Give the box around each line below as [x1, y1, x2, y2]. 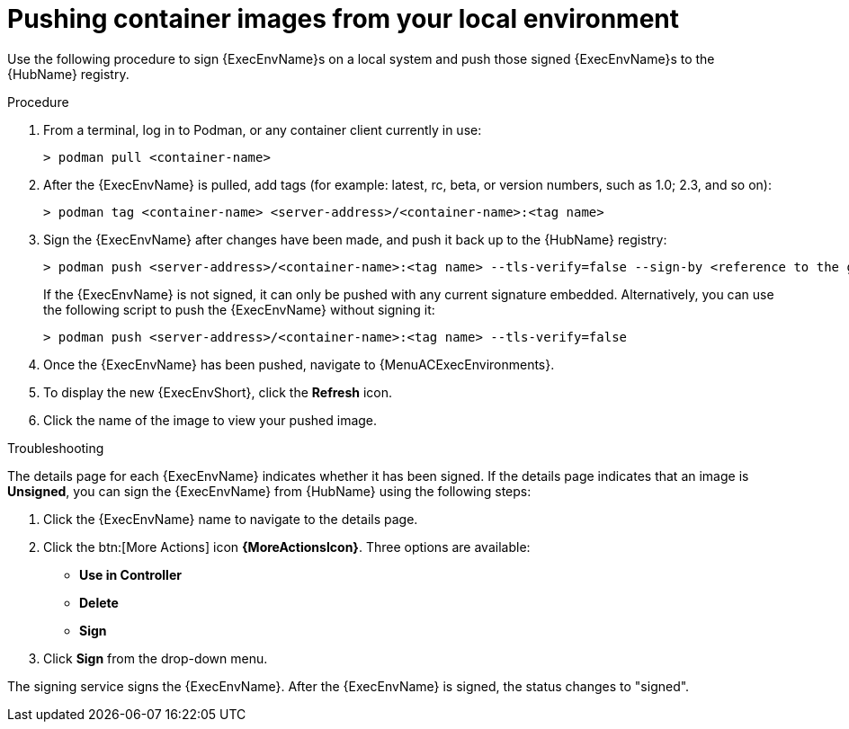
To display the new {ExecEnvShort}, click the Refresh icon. [43, 384, 393, 400]
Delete [79, 594, 119, 610]
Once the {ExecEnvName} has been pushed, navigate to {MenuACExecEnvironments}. [43, 356, 555, 372]
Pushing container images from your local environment [7, 4, 680, 34]
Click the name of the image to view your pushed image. [43, 412, 378, 428]
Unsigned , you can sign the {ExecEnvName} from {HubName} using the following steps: [7, 483, 532, 499]
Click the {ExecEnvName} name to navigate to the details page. [43, 511, 418, 527]
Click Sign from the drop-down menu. [43, 650, 268, 666]
